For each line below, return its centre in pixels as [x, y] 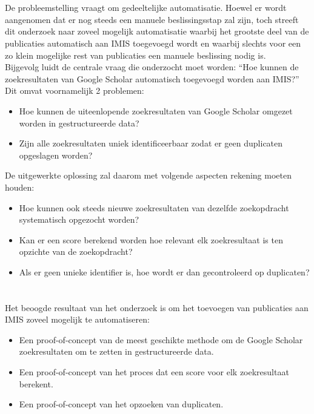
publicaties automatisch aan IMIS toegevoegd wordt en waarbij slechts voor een [153, 43]
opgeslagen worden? [56, 155]
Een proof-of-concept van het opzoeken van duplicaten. [121, 404]
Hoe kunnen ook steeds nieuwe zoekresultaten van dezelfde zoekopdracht [154, 207]
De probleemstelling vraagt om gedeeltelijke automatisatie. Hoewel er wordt [146, 8]
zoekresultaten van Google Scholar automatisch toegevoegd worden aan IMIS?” [152, 78]
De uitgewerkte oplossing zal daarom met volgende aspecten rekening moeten [148, 175]
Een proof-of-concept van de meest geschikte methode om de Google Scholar [161, 339]
